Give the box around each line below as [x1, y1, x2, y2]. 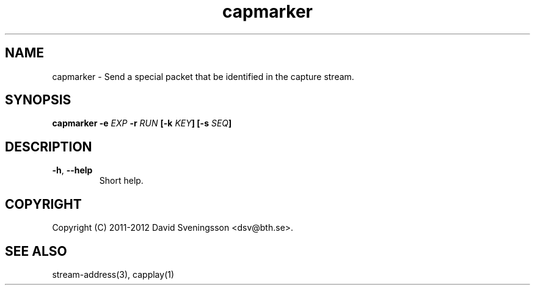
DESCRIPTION [5, 139, 92, 154]
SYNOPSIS [5, 92, 71, 108]
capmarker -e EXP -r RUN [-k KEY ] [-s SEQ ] [52, 118, 232, 129]
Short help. [99, 175, 144, 186]
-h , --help [52, 165, 93, 176]
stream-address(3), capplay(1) [52, 269, 175, 280]
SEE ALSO [5, 243, 67, 259]
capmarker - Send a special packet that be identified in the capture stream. [52, 71, 354, 82]
